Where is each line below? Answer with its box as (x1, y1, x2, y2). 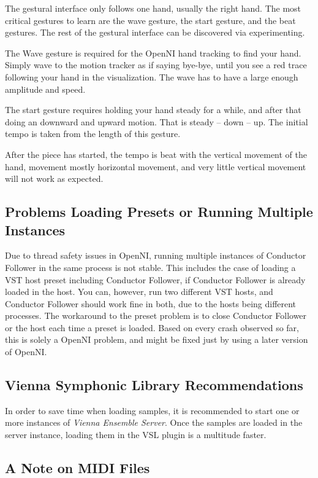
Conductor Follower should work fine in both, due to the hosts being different (5, 297, 297, 310)
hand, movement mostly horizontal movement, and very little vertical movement (5, 160, 306, 173)
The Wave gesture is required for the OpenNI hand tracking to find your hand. (5, 46, 301, 59)
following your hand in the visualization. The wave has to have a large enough (5, 70, 298, 83)
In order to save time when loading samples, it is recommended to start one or (5, 404, 300, 417)
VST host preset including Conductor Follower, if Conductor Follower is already (5, 273, 306, 286)
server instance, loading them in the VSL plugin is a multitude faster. (5, 428, 267, 441)
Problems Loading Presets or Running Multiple (5, 202, 313, 221)
